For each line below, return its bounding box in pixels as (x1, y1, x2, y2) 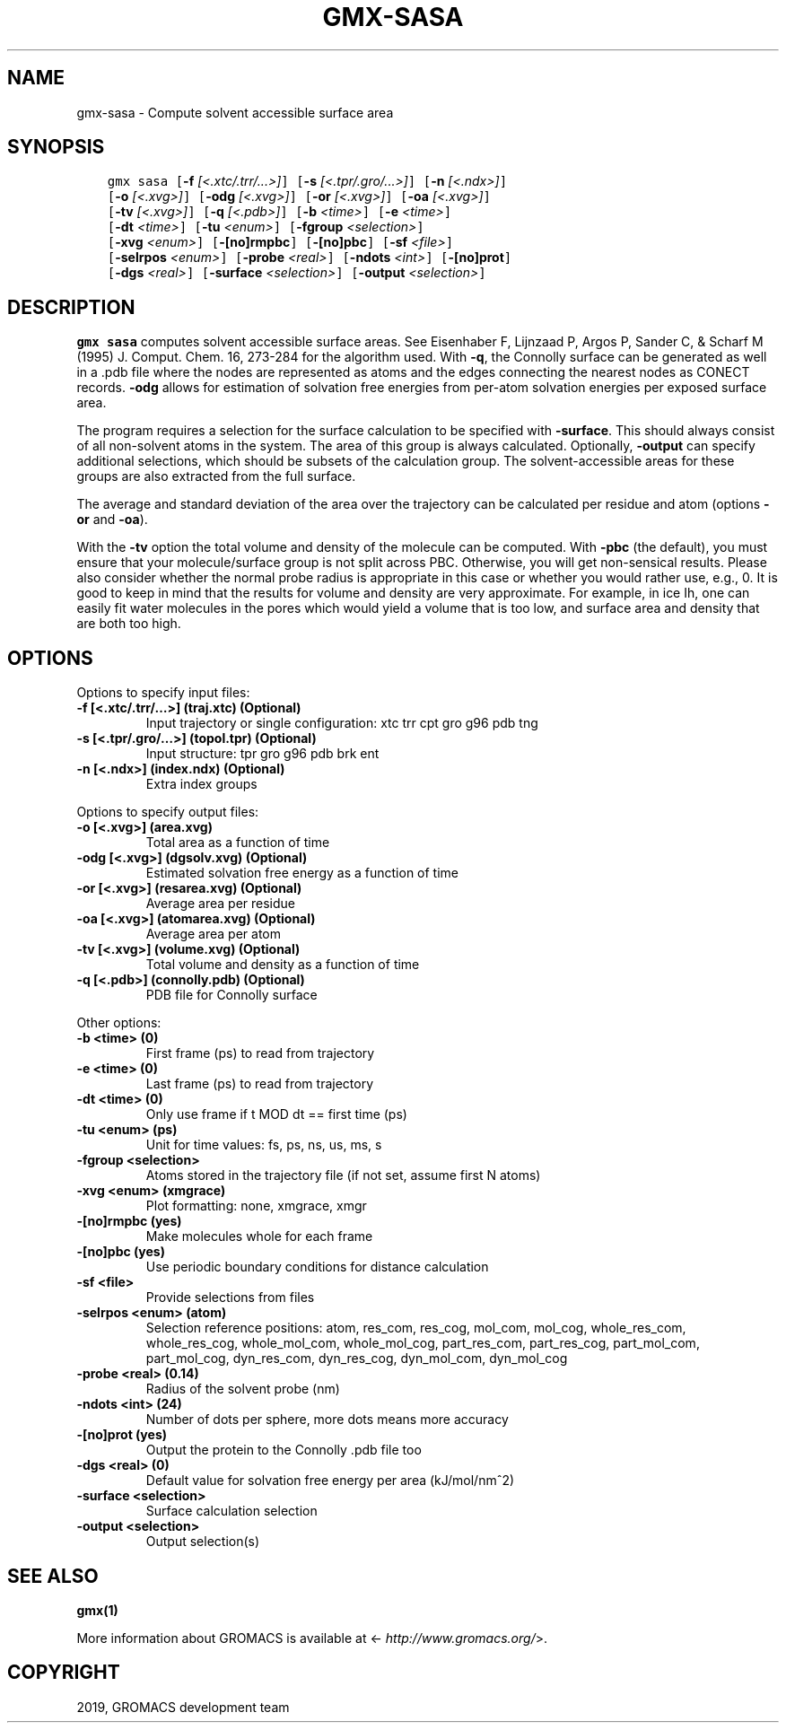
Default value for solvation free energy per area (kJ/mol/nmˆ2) (145, 1472, 515, 1489)
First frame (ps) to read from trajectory (145, 1045, 375, 1062)
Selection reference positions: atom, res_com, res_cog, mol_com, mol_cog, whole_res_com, (145, 1320, 686, 1336)
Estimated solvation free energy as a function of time (145, 865, 458, 881)
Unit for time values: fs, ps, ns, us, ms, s (145, 1137, 382, 1153)
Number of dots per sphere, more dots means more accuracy (145, 1411, 509, 1428)
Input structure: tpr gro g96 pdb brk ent (145, 746, 380, 762)
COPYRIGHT (7, 1661, 120, 1684)
